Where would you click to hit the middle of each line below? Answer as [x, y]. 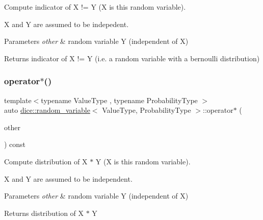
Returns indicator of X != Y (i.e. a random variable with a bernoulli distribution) [132, 58]
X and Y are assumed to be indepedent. [67, 24]
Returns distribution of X [44, 213]
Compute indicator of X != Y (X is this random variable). [95, 7]
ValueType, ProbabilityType [147, 110]
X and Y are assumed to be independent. [68, 178]
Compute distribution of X [46, 161]
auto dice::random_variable [47, 110]
